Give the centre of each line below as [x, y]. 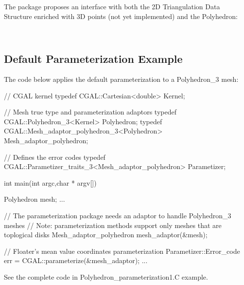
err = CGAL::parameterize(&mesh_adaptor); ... [76, 260]
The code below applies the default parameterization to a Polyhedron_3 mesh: [121, 79]
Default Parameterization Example [93, 59]
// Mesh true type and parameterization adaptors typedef [90, 112]
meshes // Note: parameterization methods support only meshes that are [113, 225]
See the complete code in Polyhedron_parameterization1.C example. [106, 276]
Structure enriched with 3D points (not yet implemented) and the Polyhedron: [121, 16]
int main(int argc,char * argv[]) [50, 182]
